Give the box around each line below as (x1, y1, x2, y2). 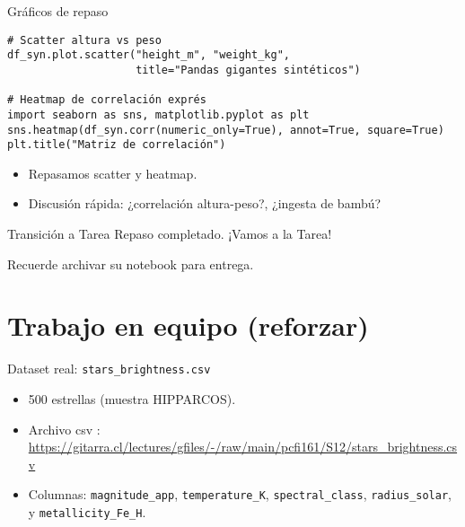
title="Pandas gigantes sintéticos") (136, 63, 361, 76)
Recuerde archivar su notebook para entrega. (7, 254, 254, 273)
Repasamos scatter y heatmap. (28, 163, 197, 182)
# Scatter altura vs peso (7, 33, 162, 47)
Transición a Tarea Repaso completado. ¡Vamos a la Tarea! (7, 224, 332, 243)
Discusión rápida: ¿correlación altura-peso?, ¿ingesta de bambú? (28, 194, 382, 213)
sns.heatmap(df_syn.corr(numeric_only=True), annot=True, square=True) (7, 123, 444, 136)
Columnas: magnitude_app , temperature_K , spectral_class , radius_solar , (28, 485, 452, 504)
